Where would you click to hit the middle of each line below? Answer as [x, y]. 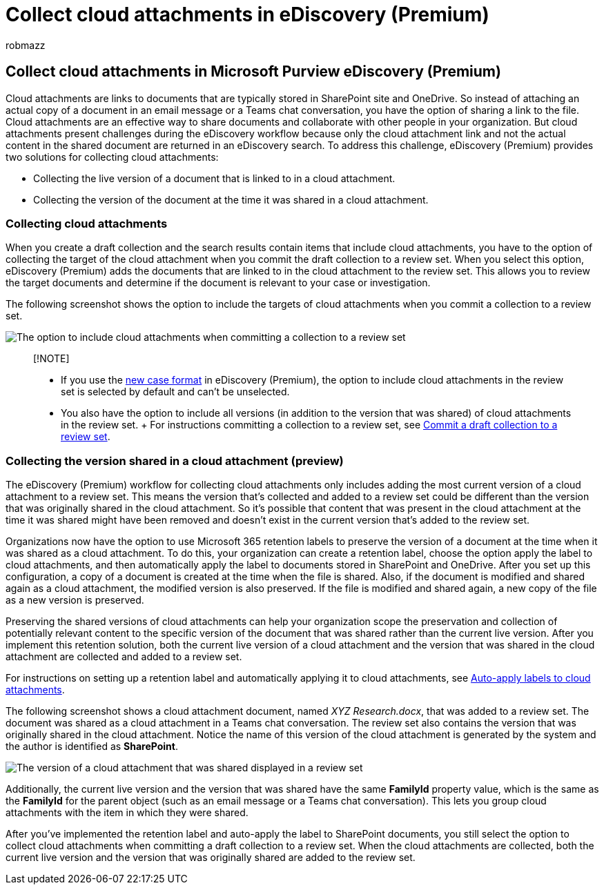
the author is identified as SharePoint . [92, 746]
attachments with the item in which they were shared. [127, 813]
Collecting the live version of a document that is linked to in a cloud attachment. [214, 178]
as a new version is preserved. [75, 600]
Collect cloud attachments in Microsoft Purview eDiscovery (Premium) [253, 72]
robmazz [26, 45]
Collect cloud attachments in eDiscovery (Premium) [247, 14]
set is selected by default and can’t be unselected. [175, 392]
